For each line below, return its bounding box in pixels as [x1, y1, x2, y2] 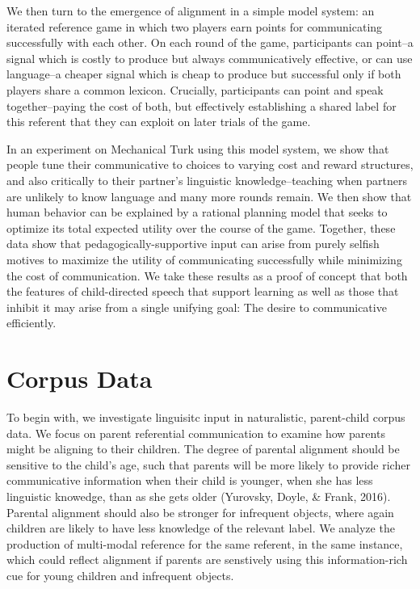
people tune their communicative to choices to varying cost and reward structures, [6, 156, 414, 173]
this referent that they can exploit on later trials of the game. [6, 113, 311, 130]
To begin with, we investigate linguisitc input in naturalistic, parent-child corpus [6, 409, 405, 425]
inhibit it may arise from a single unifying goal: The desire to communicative [6, 298, 387, 315]
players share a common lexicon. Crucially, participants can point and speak [6, 81, 384, 98]
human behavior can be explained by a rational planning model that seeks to [6, 204, 388, 221]
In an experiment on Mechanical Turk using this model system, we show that [6, 140, 389, 157]
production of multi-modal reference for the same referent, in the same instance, [6, 535, 403, 552]
